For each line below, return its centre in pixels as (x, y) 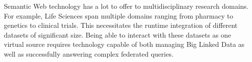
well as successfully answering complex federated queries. (89, 53)
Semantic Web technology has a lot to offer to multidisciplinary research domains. (126, 6)
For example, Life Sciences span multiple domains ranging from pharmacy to (119, 15)
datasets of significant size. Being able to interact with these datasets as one (117, 34)
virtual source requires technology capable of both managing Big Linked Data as (124, 44)
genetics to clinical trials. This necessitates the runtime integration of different (121, 25)
